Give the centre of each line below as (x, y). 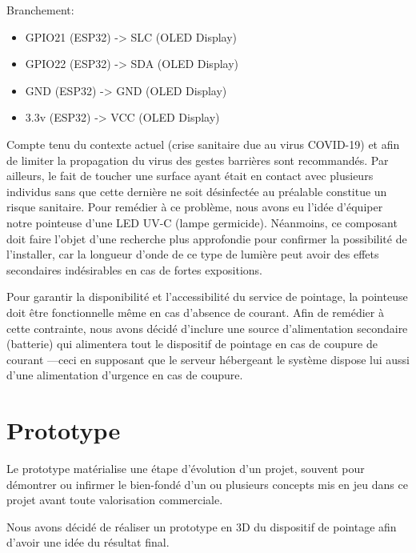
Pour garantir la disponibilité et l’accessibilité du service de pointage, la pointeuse (207, 297)
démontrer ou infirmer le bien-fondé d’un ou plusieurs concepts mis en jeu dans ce (207, 484)
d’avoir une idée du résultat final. (88, 542)
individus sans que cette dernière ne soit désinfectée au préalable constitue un (197, 191)
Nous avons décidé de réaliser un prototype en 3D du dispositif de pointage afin (202, 526)
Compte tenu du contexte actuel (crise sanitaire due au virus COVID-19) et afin (203, 144)
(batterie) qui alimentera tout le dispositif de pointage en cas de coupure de (192, 344)
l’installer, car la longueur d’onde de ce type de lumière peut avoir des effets (193, 254)
